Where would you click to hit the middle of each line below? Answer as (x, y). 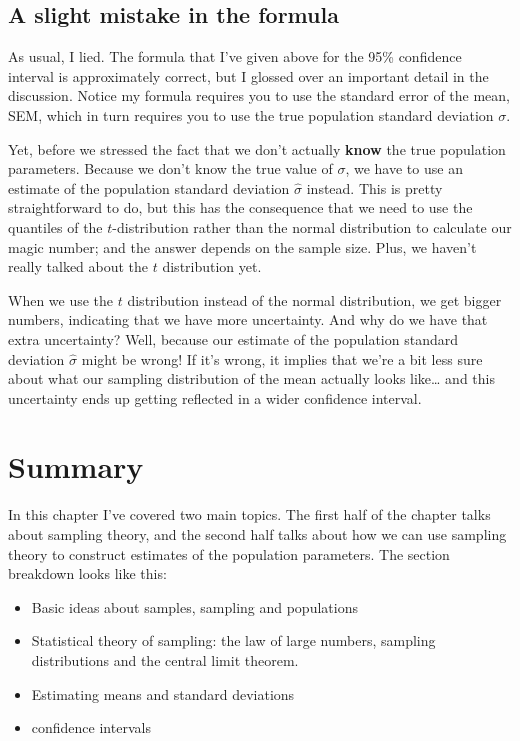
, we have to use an (404, 168)
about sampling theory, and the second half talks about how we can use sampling (257, 534)
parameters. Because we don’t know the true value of (170, 168)
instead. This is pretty (374, 187)
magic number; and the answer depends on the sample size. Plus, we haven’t (242, 246)
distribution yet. (212, 266)
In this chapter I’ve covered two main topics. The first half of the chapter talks (249, 514)
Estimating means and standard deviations (163, 693)
